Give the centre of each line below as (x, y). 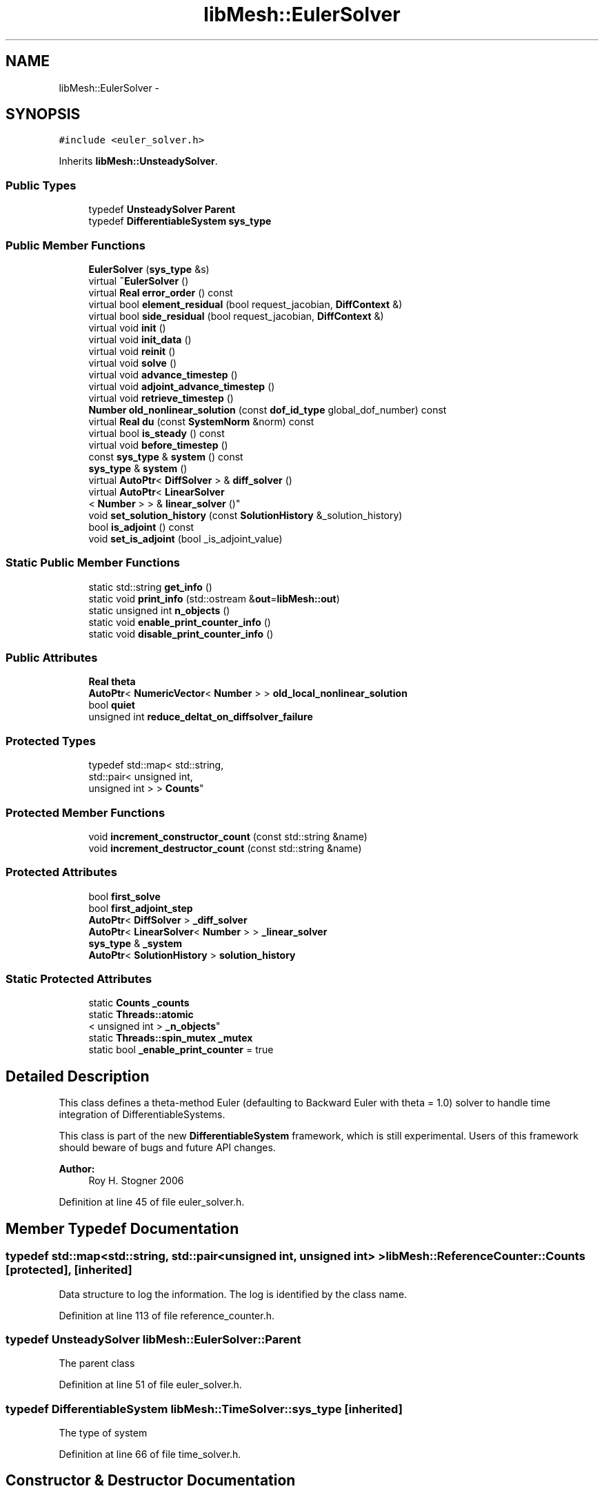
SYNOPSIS (43, 114)
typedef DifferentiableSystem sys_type (180, 221)
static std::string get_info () (150, 587)
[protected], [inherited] (69, 1270)
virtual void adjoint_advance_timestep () (182, 386)
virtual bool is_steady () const (157, 433)
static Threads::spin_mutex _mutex (171, 1038)
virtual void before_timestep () (158, 445)
